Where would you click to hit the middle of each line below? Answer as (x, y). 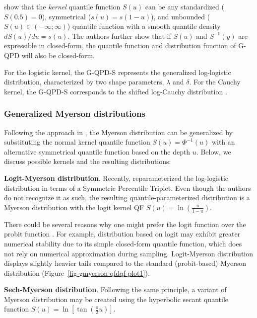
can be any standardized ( (185, 6)
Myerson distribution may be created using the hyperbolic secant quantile (116, 299)
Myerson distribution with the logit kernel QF (74, 207)
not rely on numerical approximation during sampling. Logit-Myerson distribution (129, 253)
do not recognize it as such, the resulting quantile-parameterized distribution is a (127, 198)
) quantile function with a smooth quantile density (144, 26)
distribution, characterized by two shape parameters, (84, 82)
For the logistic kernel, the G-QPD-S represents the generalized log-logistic (118, 72)
